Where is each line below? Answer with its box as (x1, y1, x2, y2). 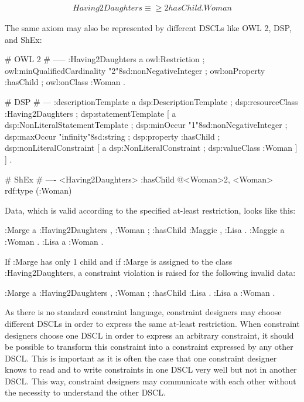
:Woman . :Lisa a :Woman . (5, 235, 104, 247)
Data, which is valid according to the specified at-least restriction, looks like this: (5, 204, 296, 216)
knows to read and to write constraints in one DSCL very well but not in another (5, 363, 297, 376)
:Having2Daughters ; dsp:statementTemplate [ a (5, 107, 176, 119)
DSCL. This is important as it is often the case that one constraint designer (5, 352, 277, 364)
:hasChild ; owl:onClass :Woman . (5, 76, 125, 88)
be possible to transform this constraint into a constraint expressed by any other (5, 340, 293, 353)
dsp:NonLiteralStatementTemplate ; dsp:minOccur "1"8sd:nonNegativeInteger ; (5, 119, 288, 131)
